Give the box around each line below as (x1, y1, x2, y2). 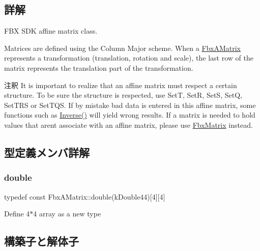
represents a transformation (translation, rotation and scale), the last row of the (4, 52, 253, 63)
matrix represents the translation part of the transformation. (4, 62, 193, 73)
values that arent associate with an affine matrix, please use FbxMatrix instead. (4, 119, 253, 130)
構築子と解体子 (4, 233, 79, 249)
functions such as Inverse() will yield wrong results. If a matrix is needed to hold (4, 109, 255, 120)
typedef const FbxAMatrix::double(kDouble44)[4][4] (4, 191, 165, 202)
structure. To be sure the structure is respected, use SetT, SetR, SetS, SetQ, (4, 90, 242, 100)
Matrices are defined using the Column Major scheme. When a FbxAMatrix (4, 42, 241, 53)
